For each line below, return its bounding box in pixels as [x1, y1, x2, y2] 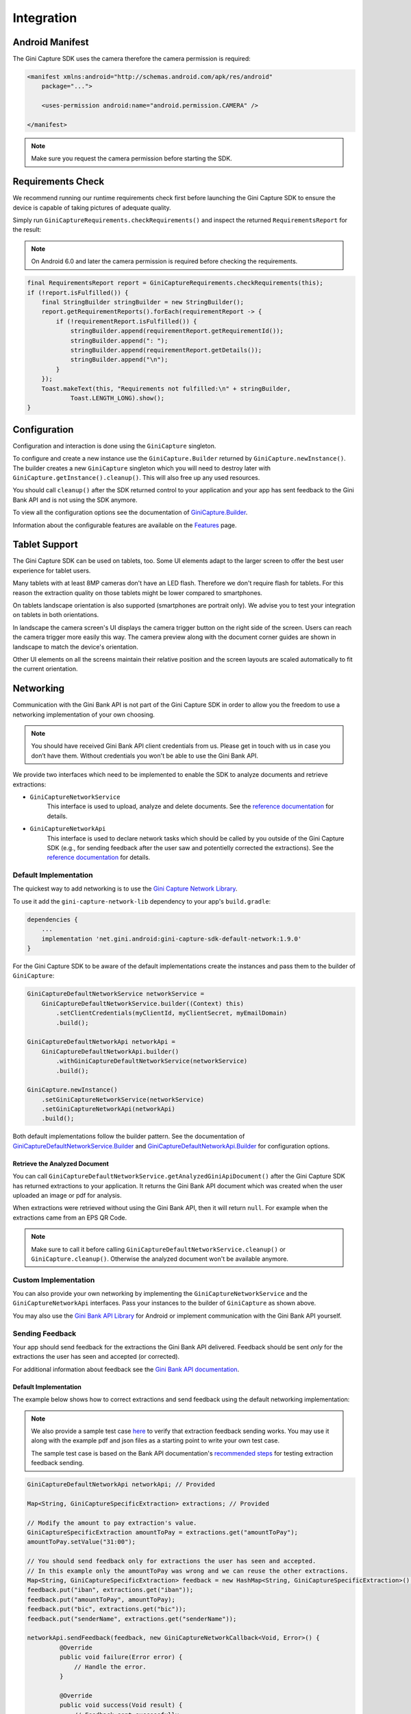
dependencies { [27, 915, 78, 924]
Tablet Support [12, 539, 78, 551]
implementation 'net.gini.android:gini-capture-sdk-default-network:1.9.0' [41, 934, 302, 943]
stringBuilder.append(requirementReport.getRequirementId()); [70, 327, 284, 335]
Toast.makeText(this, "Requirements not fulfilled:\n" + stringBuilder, [41, 385, 291, 392]
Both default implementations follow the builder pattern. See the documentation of [12, 1132, 245, 1141]
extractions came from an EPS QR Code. [12, 1214, 127, 1222]
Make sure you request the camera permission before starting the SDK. [31, 154, 232, 162]
